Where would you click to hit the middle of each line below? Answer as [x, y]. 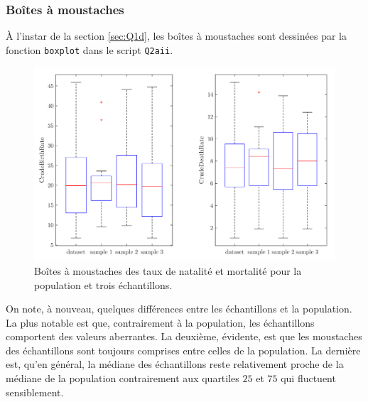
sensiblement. [35, 392]
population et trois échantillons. [103, 284]
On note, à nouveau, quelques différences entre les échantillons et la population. [179, 309]
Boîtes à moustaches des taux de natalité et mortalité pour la [168, 270]
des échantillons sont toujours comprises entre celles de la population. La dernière [183, 350]
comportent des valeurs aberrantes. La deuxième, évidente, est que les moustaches [184, 336]
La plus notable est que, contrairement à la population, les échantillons [160, 322]
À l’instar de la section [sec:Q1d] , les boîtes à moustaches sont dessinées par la [176, 36]
